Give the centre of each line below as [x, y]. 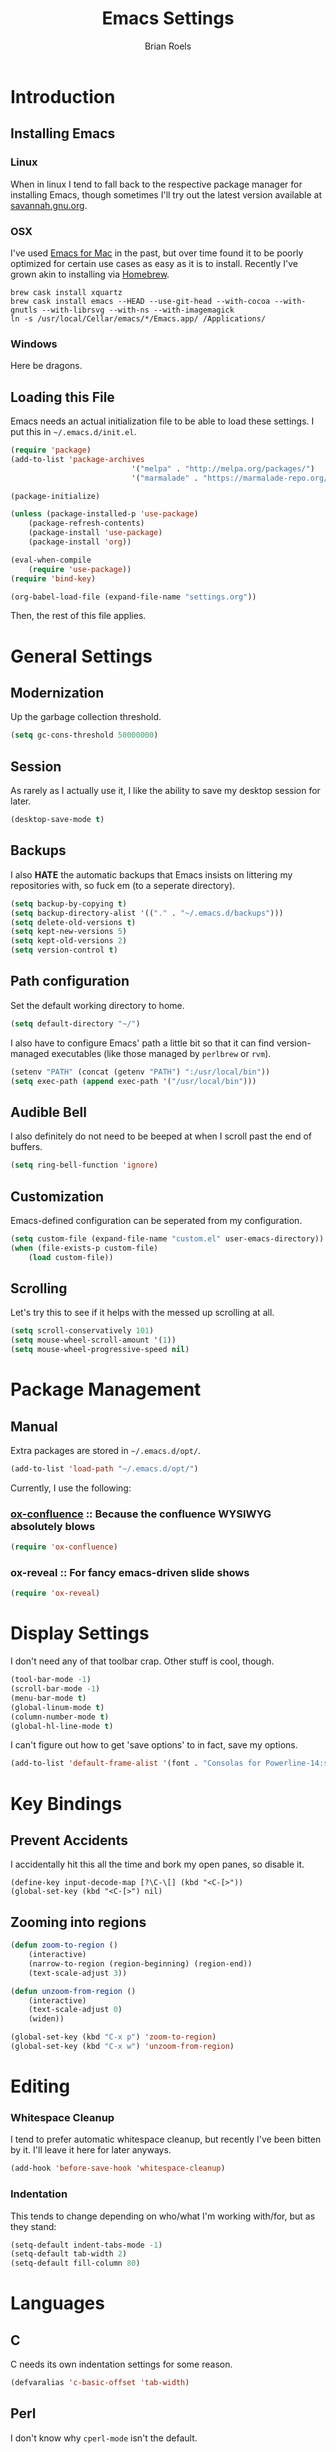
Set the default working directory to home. [97, 1005]
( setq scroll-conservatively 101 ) [82, 1331]
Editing [40, 2086]
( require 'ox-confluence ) [64, 1547]
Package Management [106, 1389]
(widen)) [46, 2019]
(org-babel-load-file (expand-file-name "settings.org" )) [133, 597]
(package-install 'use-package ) [95, 533]
